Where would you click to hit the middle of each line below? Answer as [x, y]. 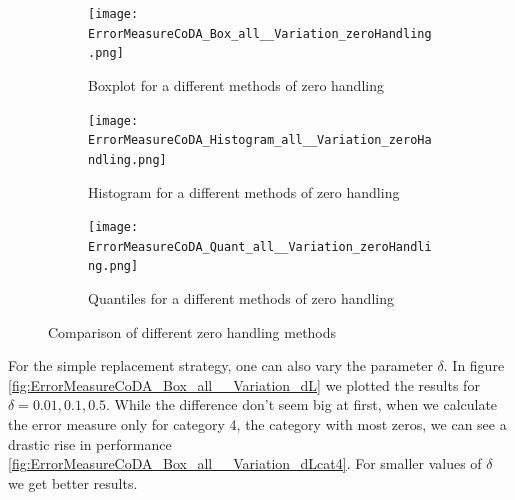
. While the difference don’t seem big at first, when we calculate [302, 404]
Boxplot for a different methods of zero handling [236, 84]
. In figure [474, 365]
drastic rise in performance [90, 443]
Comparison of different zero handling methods [192, 331]
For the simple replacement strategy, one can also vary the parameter [220, 365]
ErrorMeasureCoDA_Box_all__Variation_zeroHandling [260, 33]
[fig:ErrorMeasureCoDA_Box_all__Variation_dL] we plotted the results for [244, 384]
